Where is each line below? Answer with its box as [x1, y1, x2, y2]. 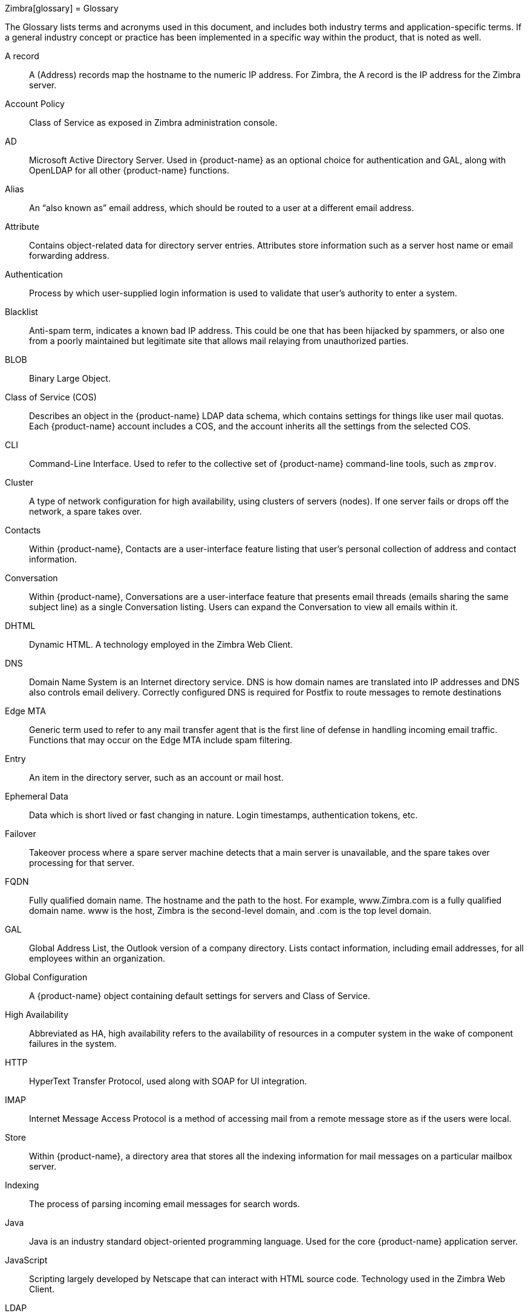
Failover [5, 829, 36, 839]
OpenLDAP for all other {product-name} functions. [29, 165, 230, 175]
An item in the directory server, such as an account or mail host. [29, 772, 284, 783]
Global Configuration [5, 972, 88, 982]
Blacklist [5, 307, 38, 317]
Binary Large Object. [29, 373, 111, 383]
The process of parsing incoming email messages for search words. [29, 1199, 300, 1209]
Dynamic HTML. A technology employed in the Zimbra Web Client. [29, 639, 293, 650]
